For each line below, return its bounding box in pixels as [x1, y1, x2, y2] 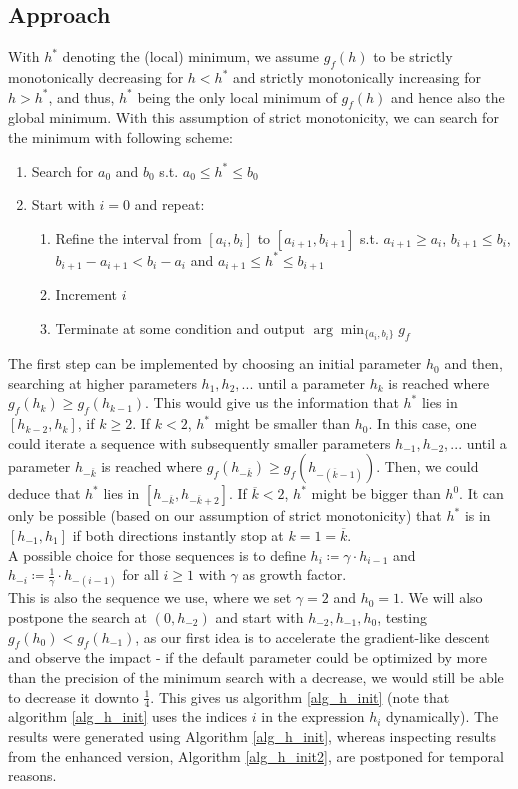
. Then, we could [376, 456, 479, 477]
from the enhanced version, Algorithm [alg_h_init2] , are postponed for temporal [8, 745, 504, 766]
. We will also [400, 587, 483, 608]
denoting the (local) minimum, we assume [62, 46, 320, 67]
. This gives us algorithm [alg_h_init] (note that [150, 686, 450, 707]
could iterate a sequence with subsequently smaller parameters [8, 432, 391, 453]
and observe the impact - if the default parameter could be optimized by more [8, 647, 487, 668]
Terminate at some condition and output [55, 317, 306, 338]
